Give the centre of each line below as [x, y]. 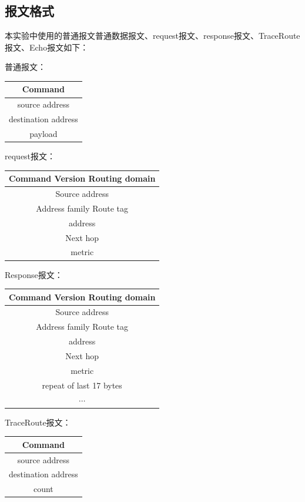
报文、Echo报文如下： [47, 47]
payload [43, 134]
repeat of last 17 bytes [82, 385]
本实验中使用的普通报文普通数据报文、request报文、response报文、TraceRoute [152, 36]
